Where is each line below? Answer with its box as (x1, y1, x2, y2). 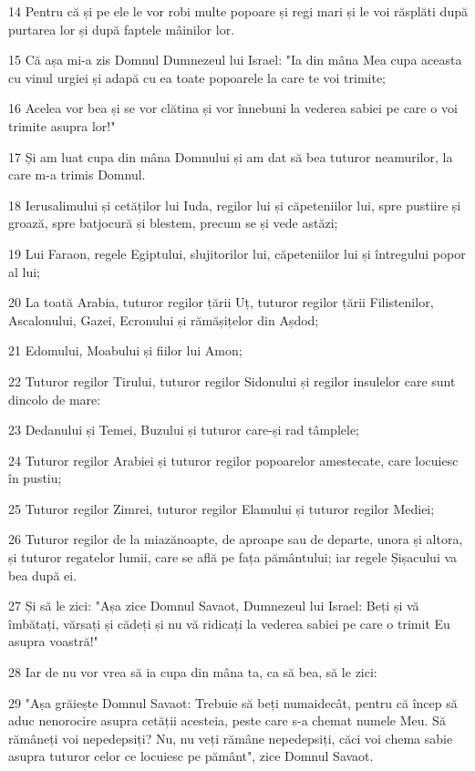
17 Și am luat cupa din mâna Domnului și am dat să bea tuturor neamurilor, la (8, 147, 453, 166)
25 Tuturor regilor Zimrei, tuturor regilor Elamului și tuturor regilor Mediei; (8, 499, 435, 518)
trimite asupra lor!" (8, 116, 116, 135)
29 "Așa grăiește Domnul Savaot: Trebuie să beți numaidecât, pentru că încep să (8, 693, 458, 712)
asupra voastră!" (8, 632, 98, 651)
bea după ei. (8, 565, 77, 584)
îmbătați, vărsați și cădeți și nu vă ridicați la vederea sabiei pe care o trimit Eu (8, 613, 450, 632)
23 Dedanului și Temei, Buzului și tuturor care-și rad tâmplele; (8, 420, 359, 439)
